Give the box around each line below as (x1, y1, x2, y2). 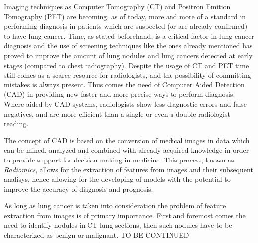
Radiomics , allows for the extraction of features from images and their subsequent (4, 164, 253, 174)
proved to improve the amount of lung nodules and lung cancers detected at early (4, 50, 253, 60)
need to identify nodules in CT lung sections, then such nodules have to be (4, 220, 232, 230)
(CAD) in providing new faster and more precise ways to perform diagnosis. (4, 89, 235, 99)
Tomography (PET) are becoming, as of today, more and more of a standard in (4, 11, 246, 21)
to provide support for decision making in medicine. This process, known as (4, 154, 234, 164)
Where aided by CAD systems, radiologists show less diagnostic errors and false (4, 98, 247, 109)
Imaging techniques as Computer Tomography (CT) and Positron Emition (4, 1, 231, 11)
